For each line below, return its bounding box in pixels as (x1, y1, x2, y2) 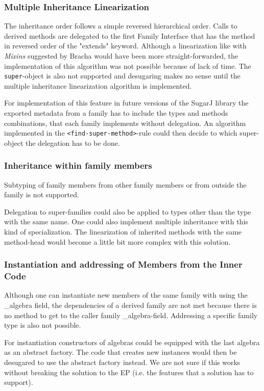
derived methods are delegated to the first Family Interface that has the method (4, 30, 255, 41)
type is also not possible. (4, 320, 81, 330)
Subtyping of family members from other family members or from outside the (4, 179, 247, 190)
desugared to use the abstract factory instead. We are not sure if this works (4, 356, 241, 367)
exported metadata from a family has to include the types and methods (4, 108, 228, 118)
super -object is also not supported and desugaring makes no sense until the (4, 70, 241, 81)
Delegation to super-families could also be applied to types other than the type (4, 206, 251, 217)
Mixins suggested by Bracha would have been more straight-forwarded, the (4, 50, 238, 61)
